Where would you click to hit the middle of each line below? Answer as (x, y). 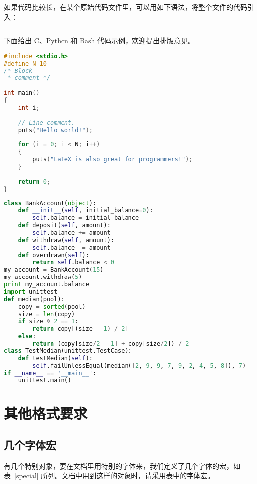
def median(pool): (34, 299)
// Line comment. (47, 122)
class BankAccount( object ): (50, 203)
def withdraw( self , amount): (66, 240)
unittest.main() (45, 380)
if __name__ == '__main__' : (50, 373)
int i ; (29, 107)
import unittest (31, 292)
